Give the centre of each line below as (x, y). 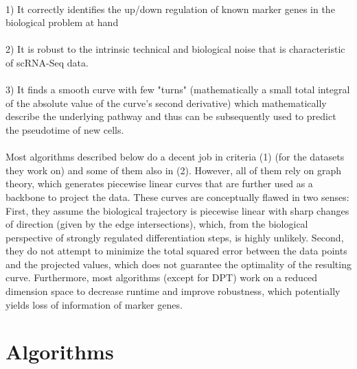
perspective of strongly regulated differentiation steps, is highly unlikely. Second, (175, 237)
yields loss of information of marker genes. (94, 304)
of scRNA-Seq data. (47, 62)
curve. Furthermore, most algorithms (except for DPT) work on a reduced (162, 277)
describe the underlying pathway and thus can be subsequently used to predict (171, 116)
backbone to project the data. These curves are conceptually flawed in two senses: (177, 197)
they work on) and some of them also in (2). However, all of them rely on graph (174, 170)
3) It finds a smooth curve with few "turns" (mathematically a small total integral (178, 90)
